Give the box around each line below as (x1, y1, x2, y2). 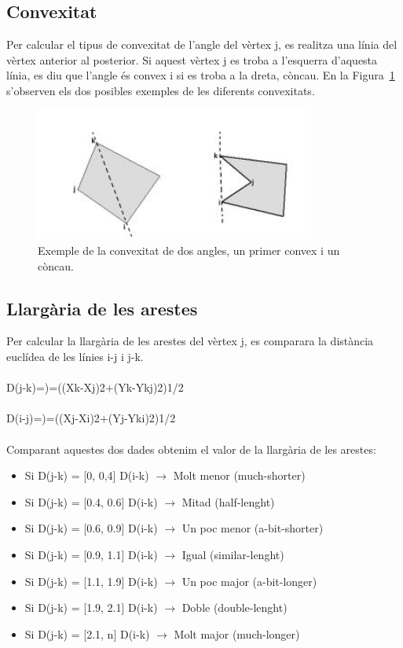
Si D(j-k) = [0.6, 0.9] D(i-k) (24, 520, 158, 536)
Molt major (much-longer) (174, 625, 300, 642)
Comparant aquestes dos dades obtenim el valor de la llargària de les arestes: (6, 440, 376, 457)
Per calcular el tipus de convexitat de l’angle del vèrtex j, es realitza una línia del (6, 36, 398, 53)
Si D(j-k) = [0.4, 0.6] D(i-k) (24, 493, 158, 510)
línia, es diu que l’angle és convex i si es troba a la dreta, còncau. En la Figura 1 (6, 67, 395, 83)
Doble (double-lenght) (181, 599, 288, 616)
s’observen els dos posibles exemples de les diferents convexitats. (6, 82, 315, 98)
